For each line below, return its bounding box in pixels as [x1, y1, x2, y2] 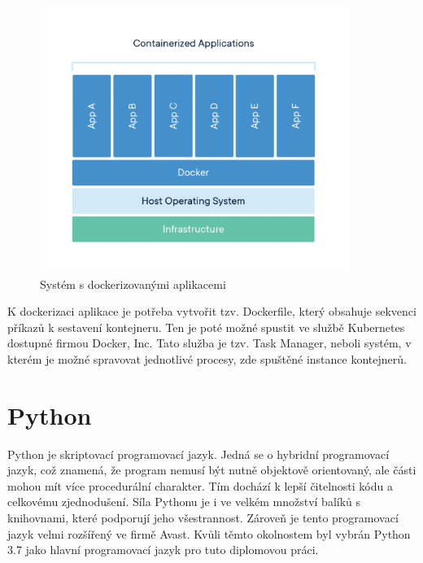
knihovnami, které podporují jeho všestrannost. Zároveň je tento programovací [7, 509, 399, 526]
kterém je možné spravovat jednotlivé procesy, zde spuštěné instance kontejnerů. [7, 350, 407, 367]
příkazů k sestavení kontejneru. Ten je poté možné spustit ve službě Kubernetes [7, 318, 405, 335]
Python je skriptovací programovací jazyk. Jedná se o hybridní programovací [7, 445, 390, 462]
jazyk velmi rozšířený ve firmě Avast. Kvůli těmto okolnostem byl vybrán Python [7, 525, 411, 542]
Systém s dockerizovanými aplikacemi [40, 275, 226, 292]
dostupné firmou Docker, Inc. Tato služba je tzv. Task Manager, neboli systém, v [7, 334, 412, 351]
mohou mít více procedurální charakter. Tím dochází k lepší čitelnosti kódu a [7, 477, 393, 494]
